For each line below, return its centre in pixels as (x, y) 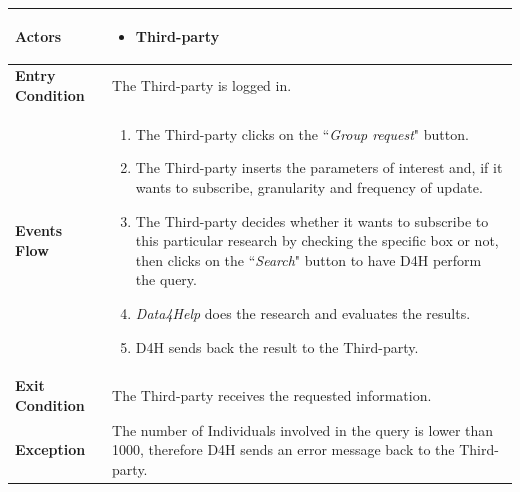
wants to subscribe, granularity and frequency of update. (309, 186)
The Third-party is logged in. (202, 85)
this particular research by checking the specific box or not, (317, 240)
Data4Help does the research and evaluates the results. (303, 312)
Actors (38, 35)
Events (39, 230)
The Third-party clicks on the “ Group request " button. (302, 133)
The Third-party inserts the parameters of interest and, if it (319, 167)
